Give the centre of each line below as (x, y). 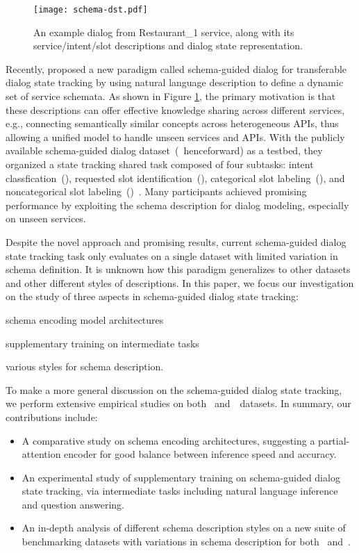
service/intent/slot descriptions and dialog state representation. (168, 46)
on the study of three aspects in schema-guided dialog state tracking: (152, 296)
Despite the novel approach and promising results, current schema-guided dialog (176, 241)
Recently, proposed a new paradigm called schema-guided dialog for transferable (176, 68)
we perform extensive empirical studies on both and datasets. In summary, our (178, 403)
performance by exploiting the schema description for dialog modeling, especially (177, 205)
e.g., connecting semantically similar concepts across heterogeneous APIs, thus (172, 123)
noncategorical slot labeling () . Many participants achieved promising (156, 191)
